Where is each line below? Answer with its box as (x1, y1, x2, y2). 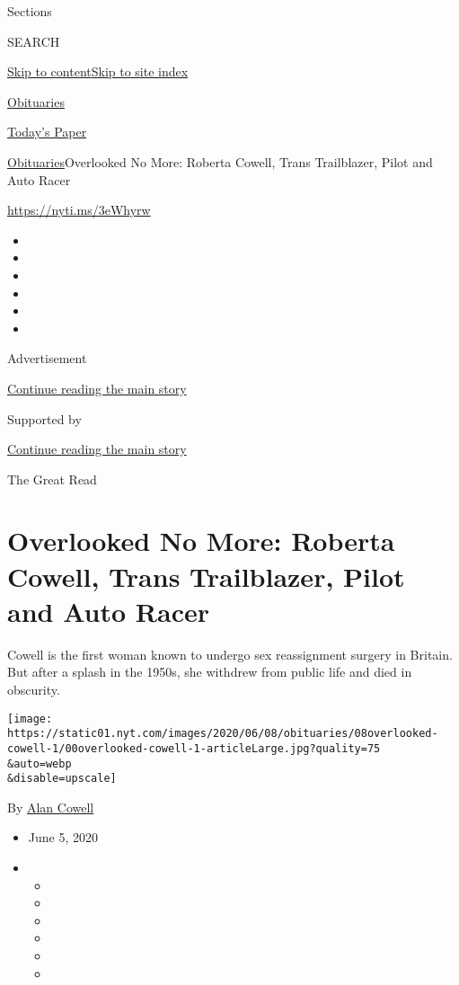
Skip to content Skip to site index (7, 62, 189, 81)
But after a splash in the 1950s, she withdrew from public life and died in (7, 662, 412, 681)
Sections (7, 2, 52, 20)
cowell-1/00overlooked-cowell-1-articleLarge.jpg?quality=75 (7, 741, 381, 755)
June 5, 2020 (28, 828, 98, 847)
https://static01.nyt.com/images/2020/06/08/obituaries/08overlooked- (7, 727, 438, 741)
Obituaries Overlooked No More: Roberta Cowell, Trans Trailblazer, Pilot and (7, 152, 433, 171)
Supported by (7, 409, 82, 428)
